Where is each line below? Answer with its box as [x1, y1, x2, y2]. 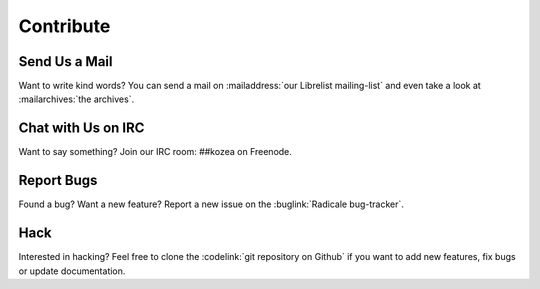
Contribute [18, 15, 111, 37]
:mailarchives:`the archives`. [18, 93, 135, 105]
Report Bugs [18, 172, 98, 189]
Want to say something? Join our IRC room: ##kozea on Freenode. [18, 146, 292, 158]
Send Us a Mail [18, 53, 113, 70]
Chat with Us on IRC [18, 120, 145, 137]
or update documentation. [18, 265, 126, 277]
